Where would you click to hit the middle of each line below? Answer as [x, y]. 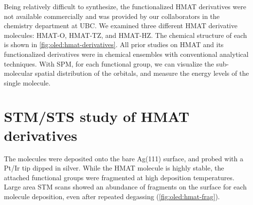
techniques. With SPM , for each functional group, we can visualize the [109, 63]
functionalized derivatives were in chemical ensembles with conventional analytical [126, 54]
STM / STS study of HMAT [97, 116]
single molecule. [27, 82]
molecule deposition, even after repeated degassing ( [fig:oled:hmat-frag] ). [112, 196]
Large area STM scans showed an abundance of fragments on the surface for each [125, 187]
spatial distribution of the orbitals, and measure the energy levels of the [142, 73]
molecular [18, 73]
